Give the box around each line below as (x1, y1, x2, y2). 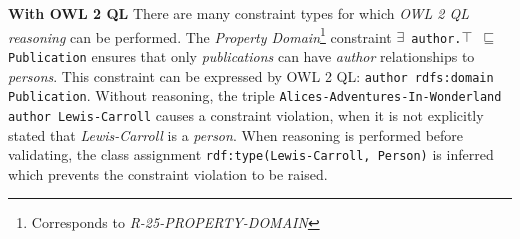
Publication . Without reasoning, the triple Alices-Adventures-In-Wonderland (8, 85, 502, 106)
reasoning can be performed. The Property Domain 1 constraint (8, 23, 392, 47)
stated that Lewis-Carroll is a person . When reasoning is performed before (8, 124, 464, 145)
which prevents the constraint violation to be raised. (8, 163, 328, 184)
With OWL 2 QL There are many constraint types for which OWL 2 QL (8, 3, 470, 23)
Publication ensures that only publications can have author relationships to (8, 45, 475, 66)
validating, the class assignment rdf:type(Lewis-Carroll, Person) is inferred (8, 144, 494, 165)
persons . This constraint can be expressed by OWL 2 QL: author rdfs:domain (8, 65, 494, 86)
